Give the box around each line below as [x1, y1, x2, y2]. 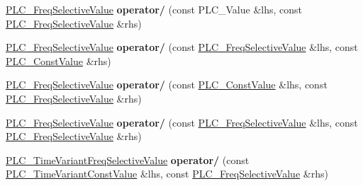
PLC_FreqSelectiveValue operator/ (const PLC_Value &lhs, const [6, 2, 302, 16]
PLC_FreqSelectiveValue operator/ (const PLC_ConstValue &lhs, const [6, 77, 328, 92]
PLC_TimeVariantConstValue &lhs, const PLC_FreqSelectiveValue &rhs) [6, 166, 328, 181]
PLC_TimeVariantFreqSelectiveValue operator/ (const [6, 152, 250, 167]
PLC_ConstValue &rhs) [6, 53, 111, 68]
